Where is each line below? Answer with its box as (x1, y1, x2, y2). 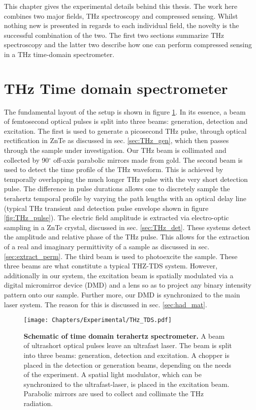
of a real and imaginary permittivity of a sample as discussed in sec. (4, 241, 210, 251)
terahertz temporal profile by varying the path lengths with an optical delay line (4, 193, 247, 204)
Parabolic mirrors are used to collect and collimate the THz (24, 388, 204, 399)
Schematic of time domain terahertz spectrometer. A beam (24, 330, 225, 341)
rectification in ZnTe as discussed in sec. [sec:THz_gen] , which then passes (4, 135, 229, 146)
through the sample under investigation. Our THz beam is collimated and (4, 145, 226, 155)
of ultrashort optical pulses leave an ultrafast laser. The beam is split (24, 340, 232, 351)
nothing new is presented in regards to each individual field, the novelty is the (4, 20, 239, 30)
